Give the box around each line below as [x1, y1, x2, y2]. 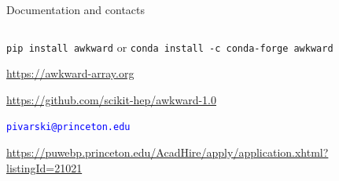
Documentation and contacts [6, 2, 146, 17]
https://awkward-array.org [6, 65, 134, 81]
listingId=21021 [6, 159, 83, 176]
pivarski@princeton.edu [6, 121, 131, 133]
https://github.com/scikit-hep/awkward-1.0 [6, 91, 216, 107]
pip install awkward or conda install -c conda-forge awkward [6, 38, 333, 55]
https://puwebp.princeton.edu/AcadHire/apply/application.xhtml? [6, 144, 329, 161]
